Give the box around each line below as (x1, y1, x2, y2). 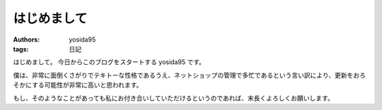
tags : (13, 44, 29, 53)
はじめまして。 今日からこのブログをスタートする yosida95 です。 (13, 58, 205, 66)
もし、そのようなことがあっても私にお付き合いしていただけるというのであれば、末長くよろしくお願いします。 (13, 94, 334, 102)
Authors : (13, 35, 40, 44)
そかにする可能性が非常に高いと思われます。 (13, 81, 143, 90)
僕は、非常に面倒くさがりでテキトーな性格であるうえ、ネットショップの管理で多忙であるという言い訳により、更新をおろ (13, 71, 366, 79)
